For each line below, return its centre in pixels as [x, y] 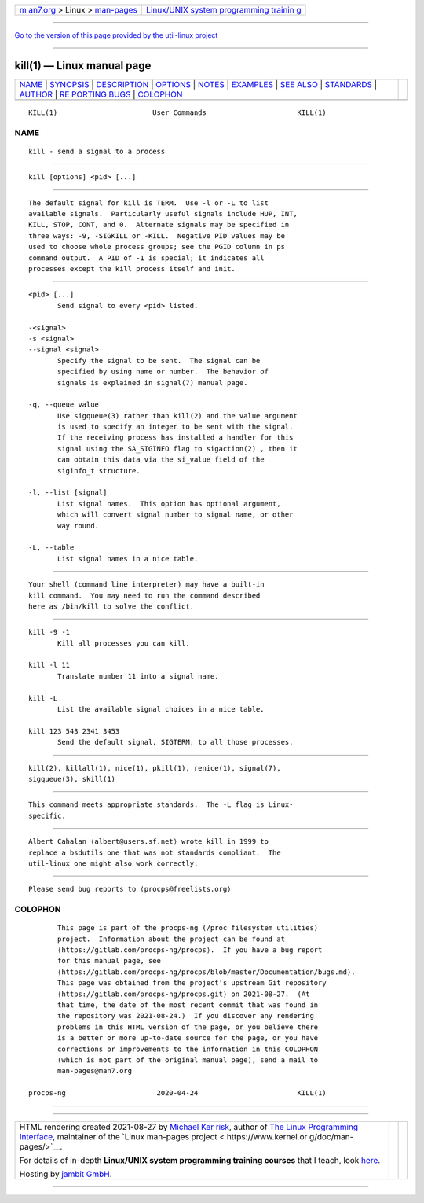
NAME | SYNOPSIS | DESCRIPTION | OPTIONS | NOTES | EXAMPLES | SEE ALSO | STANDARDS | [198, 84]
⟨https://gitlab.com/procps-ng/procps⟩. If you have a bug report [190, 950]
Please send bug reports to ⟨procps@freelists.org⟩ [130, 889]
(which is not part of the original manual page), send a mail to [188, 1060]
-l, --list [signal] [68, 493]
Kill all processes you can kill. [124, 643]
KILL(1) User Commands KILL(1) [177, 112]
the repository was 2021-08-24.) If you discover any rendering [186, 1016]
